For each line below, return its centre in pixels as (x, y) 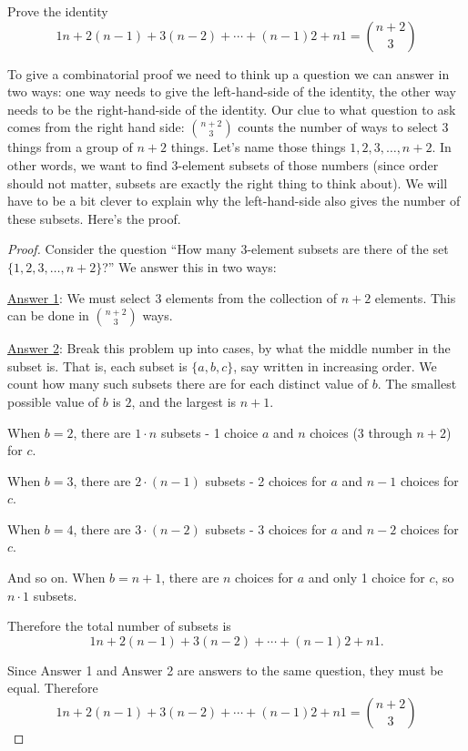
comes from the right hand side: (96, 127)
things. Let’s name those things (258, 147)
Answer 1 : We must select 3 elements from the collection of (172, 297)
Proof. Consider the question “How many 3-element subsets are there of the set (228, 249)
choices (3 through (361, 432)
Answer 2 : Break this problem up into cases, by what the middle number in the (229, 348)
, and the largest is (184, 401)
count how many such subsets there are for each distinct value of (188, 384)
